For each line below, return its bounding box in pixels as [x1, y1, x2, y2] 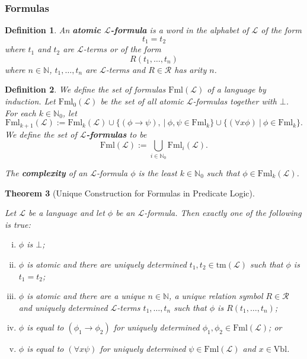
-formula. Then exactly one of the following [144, 206, 302, 219]
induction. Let [5, 95, 56, 107]
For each [5, 106, 36, 119]
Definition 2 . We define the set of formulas [5, 83, 166, 96]
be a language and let [28, 206, 105, 219]
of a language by [207, 83, 266, 96]
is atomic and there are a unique [27, 290, 145, 302]
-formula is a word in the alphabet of [110, 24, 249, 36]
